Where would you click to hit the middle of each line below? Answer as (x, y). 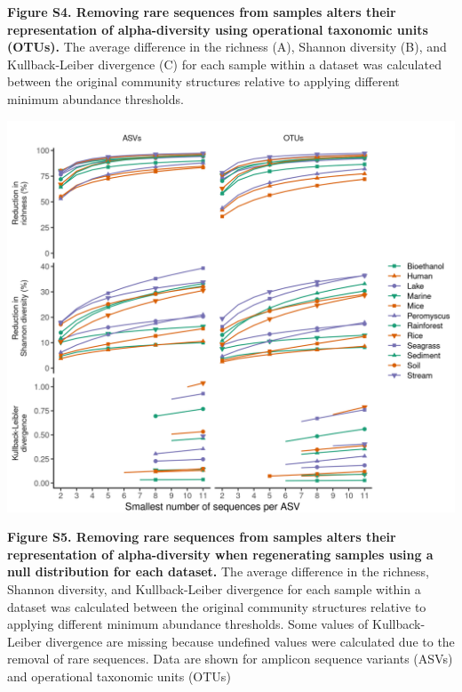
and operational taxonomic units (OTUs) (119, 676)
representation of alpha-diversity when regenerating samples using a (220, 554)
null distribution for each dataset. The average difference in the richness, (218, 571)
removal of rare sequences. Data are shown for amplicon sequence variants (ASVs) (230, 659)
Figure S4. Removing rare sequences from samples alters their (202, 12)
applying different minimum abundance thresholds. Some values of (188, 624)
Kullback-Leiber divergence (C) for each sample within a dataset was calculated (224, 64)
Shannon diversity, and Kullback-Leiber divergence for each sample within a (214, 588)
